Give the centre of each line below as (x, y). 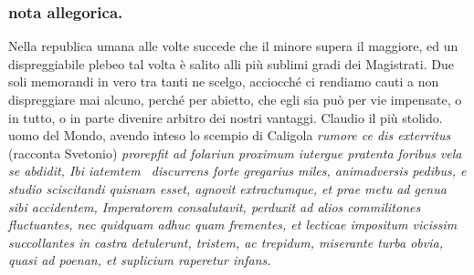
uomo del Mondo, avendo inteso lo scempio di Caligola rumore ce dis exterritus (230, 135)
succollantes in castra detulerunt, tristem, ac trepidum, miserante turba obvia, (226, 242)
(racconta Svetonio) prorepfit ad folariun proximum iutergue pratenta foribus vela (235, 153)
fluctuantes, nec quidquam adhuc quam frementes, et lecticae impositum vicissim (233, 224)
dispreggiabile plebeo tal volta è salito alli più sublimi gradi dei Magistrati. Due (231, 63)
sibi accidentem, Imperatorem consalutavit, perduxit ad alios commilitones (215, 206)
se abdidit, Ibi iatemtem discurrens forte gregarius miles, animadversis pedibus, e (237, 171)
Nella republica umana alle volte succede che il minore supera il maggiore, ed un (233, 46)
